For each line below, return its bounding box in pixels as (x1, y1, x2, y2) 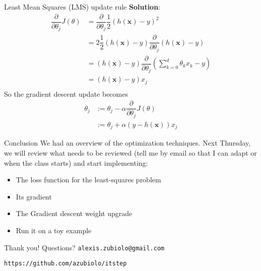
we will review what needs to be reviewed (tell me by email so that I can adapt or (4, 147, 257, 158)
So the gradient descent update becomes (4, 88, 128, 99)
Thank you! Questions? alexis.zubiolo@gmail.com (4, 242, 165, 252)
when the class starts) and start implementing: (4, 157, 148, 168)
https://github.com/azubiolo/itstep (4, 260, 127, 267)
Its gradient (16, 191, 52, 201)
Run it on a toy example (16, 225, 92, 235)
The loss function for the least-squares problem (16, 174, 161, 185)
